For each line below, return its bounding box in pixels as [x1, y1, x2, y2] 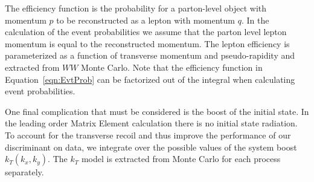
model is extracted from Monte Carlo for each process [81, 152, 281, 165]
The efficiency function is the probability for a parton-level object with [5, 2, 267, 14]
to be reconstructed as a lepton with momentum [56, 13, 235, 26]
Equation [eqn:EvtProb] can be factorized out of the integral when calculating [5, 73, 295, 85]
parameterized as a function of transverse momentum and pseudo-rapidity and [5, 49, 295, 62]
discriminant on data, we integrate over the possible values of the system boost [5, 140, 297, 153]
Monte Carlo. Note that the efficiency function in [81, 60, 263, 73]
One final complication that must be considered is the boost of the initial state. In [5, 105, 309, 117]
